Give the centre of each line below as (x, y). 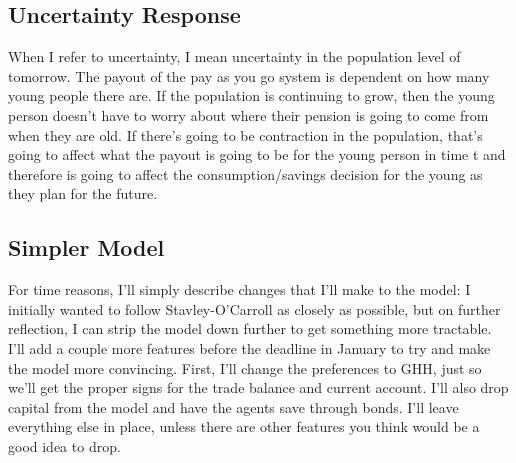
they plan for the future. (83, 193)
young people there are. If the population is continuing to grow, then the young (251, 95)
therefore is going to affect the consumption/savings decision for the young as (245, 173)
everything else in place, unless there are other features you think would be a (244, 426)
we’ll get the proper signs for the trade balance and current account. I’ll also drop (258, 387)
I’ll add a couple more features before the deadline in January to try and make (249, 347)
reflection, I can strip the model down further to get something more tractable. (250, 328)
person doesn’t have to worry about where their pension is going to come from (248, 114)
